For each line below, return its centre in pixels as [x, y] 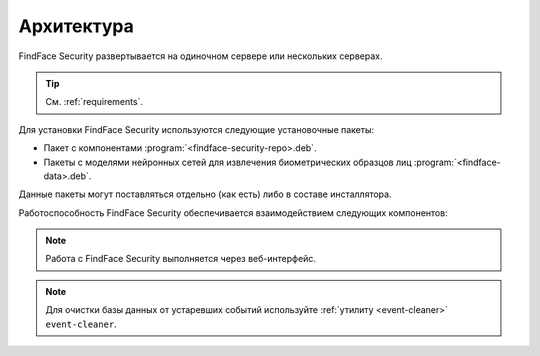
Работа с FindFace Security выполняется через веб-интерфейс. [181, 259]
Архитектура [76, 26]
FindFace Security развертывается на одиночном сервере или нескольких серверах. [200, 56]
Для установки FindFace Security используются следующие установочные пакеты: [196, 129]
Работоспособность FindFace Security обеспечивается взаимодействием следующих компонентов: [233, 212]
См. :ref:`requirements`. [94, 102]
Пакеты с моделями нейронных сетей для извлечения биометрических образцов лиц [227, 162]
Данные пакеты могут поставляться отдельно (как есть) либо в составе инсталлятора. [205, 194]
